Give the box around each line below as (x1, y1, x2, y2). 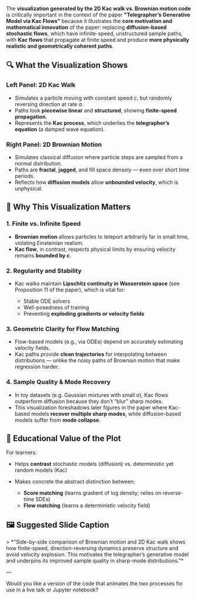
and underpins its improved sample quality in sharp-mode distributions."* (6, 557, 184, 564)
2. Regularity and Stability (6, 266, 82, 274)
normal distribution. (14, 160, 62, 167)
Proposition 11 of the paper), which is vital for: (14, 286, 125, 293)
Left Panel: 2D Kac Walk (6, 81, 76, 89)
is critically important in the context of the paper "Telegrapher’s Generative (6, 11, 191, 18)
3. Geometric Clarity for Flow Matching (6, 325, 119, 333)
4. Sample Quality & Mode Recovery (6, 378, 111, 386)
